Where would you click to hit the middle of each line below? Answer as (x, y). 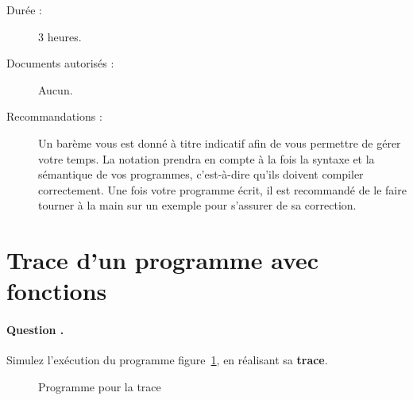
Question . (35, 330)
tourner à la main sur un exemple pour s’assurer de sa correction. (197, 205)
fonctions (57, 291)
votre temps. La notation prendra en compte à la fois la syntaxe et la (206, 158)
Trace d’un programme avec (163, 260)
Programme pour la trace (100, 386)
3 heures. (60, 36)
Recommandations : (54, 116)
